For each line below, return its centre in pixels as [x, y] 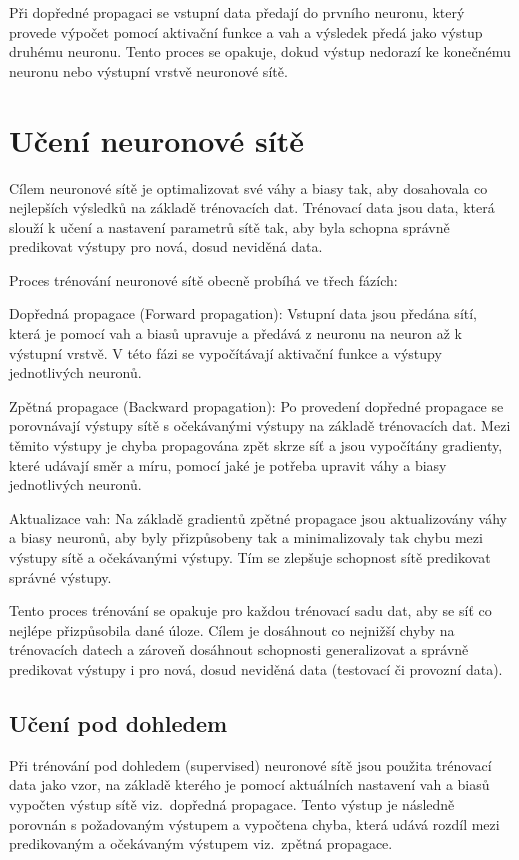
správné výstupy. [60, 576]
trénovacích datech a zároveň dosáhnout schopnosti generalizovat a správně [239, 649]
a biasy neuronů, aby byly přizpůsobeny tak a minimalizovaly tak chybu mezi [246, 537]
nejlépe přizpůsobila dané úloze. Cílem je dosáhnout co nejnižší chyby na [232, 629]
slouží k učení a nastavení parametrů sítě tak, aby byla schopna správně [229, 226]
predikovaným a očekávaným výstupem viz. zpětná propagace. [201, 843]
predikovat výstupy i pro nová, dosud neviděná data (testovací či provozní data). [256, 668]
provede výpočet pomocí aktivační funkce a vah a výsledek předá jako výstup [246, 31]
